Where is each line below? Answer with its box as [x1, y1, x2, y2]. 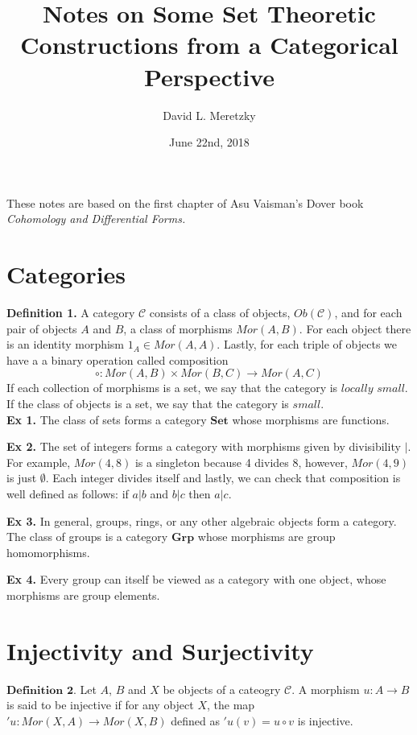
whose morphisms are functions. [232, 411, 390, 427]
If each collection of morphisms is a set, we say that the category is [6, 379, 338, 396]
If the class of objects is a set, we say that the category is [6, 394, 289, 411]
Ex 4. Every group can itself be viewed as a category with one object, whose [6, 571, 386, 588]
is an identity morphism [6, 336, 125, 353]
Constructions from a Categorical [20, 28, 398, 61]
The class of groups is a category [6, 528, 168, 545]
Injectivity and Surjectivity [6, 634, 314, 667]
